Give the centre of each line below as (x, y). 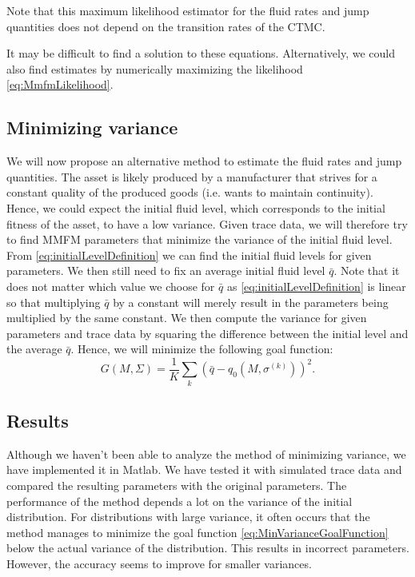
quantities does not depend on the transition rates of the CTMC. (166, 26)
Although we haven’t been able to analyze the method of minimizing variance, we (206, 454)
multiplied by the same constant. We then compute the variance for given (187, 318)
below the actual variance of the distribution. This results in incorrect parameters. (208, 548)
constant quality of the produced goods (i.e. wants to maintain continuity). (190, 192)
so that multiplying (54, 302)
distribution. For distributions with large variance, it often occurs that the (188, 517)
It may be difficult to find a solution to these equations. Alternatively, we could (201, 53)
